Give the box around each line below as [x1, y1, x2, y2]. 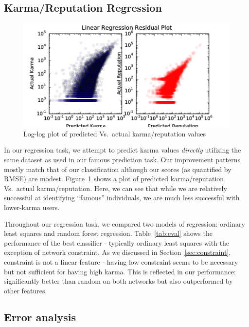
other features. [4, 285, 47, 295]
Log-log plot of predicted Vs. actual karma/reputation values [23, 128, 206, 138]
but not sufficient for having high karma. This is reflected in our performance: [4, 266, 236, 276]
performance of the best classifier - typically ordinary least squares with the [4, 237, 230, 248]
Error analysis [4, 309, 76, 324]
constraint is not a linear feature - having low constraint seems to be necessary [4, 256, 238, 267]
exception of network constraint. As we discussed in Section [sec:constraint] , [4, 247, 231, 257]
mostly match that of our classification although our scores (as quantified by [4, 164, 231, 174]
